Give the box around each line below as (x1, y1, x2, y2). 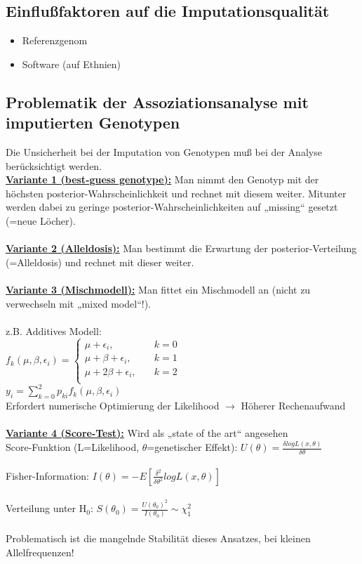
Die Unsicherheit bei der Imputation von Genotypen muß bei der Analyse (6, 144, 322, 159)
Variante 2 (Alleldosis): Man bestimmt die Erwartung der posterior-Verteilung (6, 241, 357, 256)
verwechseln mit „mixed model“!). (6, 296, 151, 310)
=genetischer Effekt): (147, 440, 238, 454)
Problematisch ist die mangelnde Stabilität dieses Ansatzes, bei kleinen (6, 530, 311, 545)
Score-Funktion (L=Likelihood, (6, 440, 140, 454)
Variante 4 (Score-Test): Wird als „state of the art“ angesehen (6, 426, 288, 440)
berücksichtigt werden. (6, 158, 102, 173)
